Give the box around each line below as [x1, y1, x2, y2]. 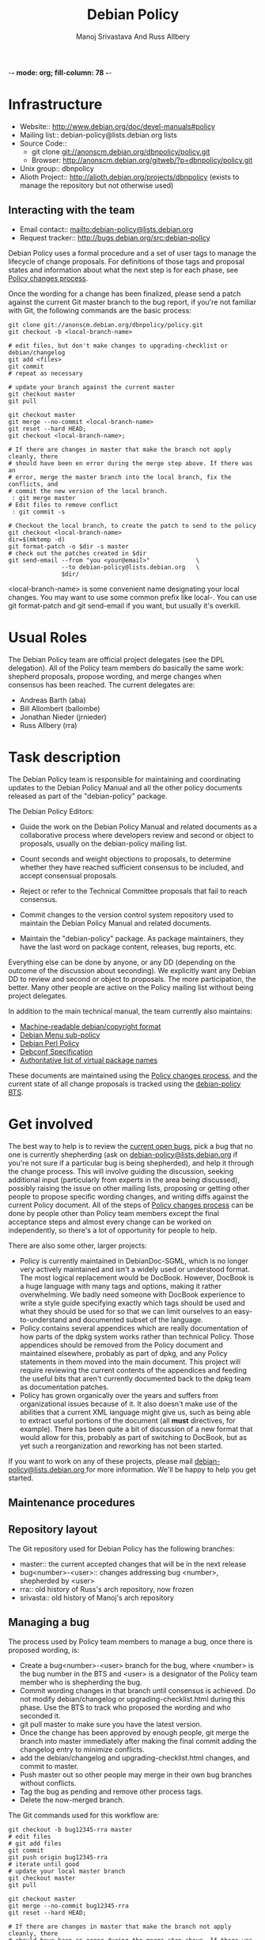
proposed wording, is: [8, 1645, 80, 1654]
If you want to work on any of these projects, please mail [8, 1456, 193, 1465]
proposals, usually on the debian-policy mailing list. [19, 839, 187, 848]
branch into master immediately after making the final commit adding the [19, 1736, 257, 1745]
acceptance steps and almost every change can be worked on [8, 1217, 212, 1226]
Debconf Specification [19, 1047, 93, 1056]
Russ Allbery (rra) [19, 720, 78, 729]
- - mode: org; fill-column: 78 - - [8, 67, 112, 77]
